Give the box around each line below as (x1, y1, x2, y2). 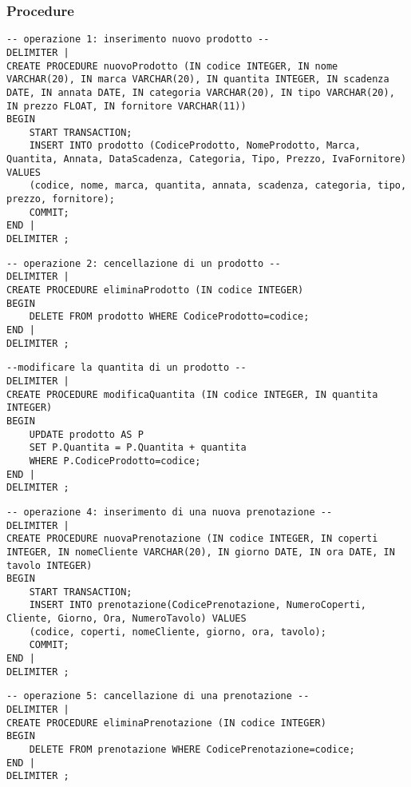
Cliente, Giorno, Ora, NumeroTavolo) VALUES (6, 613, 247, 625)
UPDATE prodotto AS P (29, 428, 144, 440)
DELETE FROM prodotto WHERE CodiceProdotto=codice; (29, 311, 310, 323)
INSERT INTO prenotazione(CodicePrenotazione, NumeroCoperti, (29, 599, 367, 611)
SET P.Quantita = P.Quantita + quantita (29, 442, 247, 454)
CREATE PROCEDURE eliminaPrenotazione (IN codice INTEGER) (6, 717, 326, 729)
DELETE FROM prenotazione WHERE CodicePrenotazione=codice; (29, 744, 355, 756)
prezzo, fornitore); (6, 193, 116, 205)
